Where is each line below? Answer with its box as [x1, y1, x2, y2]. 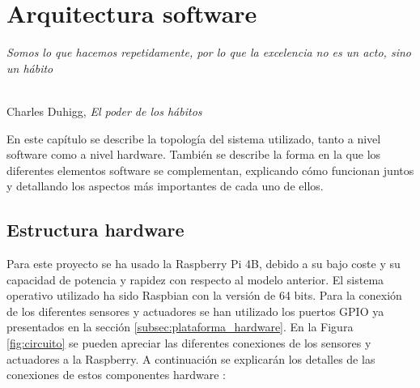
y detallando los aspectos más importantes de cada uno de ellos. [6, 177, 324, 194]
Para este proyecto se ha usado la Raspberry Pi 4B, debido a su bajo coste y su [6, 255, 401, 272]
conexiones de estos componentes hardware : [6, 366, 227, 383]
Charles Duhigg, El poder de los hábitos [6, 102, 202, 119]
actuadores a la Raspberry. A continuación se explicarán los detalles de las [6, 350, 375, 367]
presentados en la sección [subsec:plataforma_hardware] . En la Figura [6, 318, 354, 335]
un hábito [6, 59, 53, 76]
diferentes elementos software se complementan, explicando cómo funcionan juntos [6, 161, 414, 178]
